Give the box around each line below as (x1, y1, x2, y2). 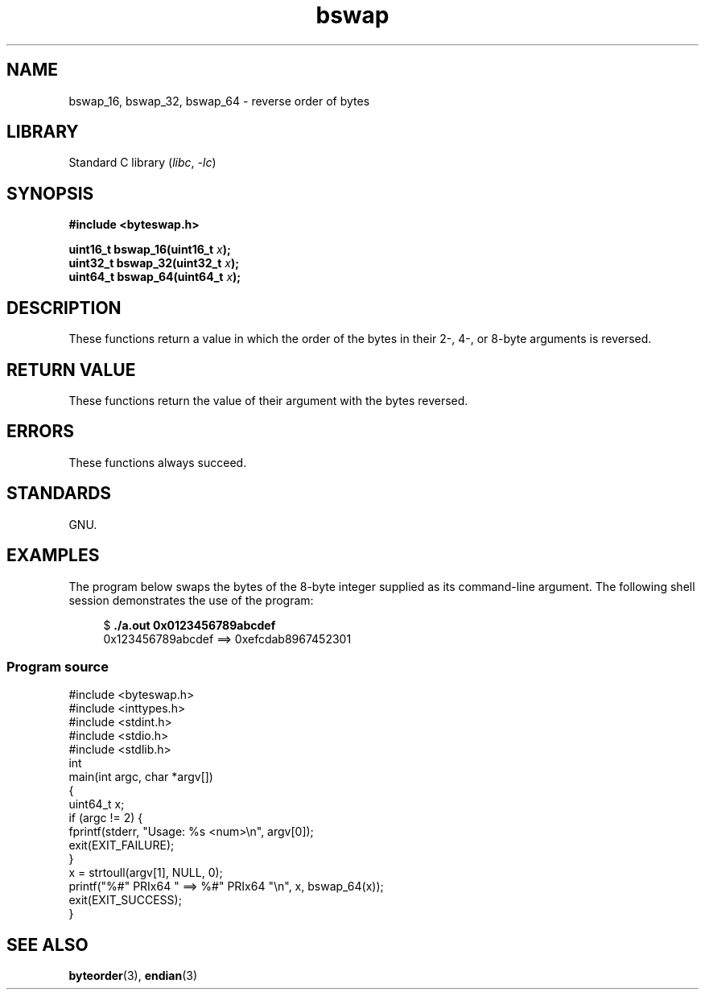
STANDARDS (6, 483, 112, 504)
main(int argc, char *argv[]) (68, 770, 213, 784)
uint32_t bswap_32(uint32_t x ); (68, 256, 240, 271)
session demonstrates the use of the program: (68, 593, 314, 607)
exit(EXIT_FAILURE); (68, 838, 175, 853)
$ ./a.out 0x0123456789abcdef (103, 618, 276, 632)
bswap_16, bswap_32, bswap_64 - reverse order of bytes (68, 93, 370, 108)
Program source (6, 658, 109, 675)
